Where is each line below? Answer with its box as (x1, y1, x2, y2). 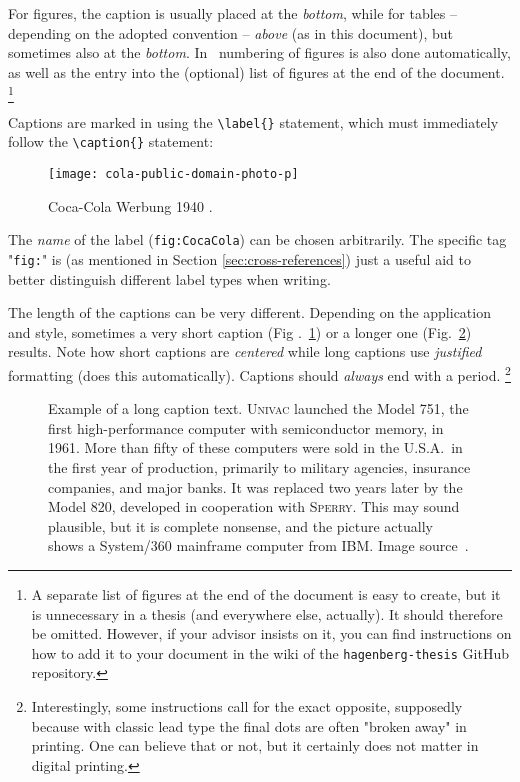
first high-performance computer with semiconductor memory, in (48, 417, 444, 438)
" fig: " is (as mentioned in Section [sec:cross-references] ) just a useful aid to (8, 248, 471, 269)
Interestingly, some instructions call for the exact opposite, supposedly (31, 695, 463, 716)
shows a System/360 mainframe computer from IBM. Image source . (48, 535, 469, 556)
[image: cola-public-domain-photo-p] (48, 167, 299, 182)
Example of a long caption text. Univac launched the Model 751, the (48, 398, 469, 419)
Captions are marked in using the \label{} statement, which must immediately (8, 111, 499, 132)
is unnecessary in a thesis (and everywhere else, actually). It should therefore (31, 603, 503, 624)
